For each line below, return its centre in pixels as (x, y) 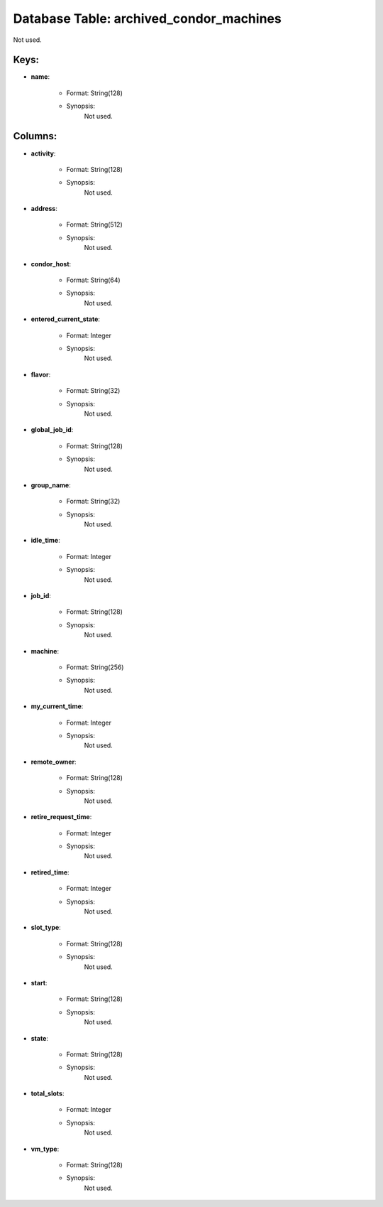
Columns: (35, 136)
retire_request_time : (61, 817)
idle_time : (45, 541)
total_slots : (48, 1093)
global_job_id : (52, 430)
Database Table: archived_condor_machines (147, 18)
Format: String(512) (95, 224)
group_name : (51, 485)
